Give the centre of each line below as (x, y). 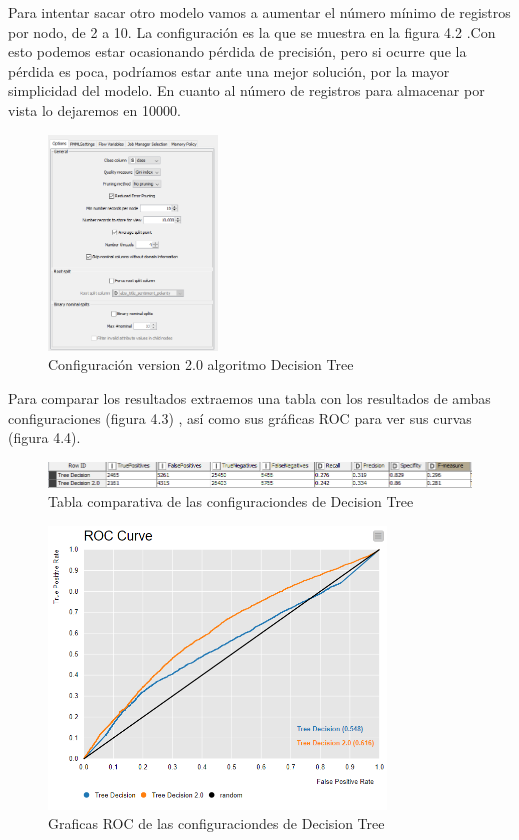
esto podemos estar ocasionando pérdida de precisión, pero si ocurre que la (237, 51)
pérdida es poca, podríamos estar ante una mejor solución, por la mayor (229, 70)
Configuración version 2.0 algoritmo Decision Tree (201, 364)
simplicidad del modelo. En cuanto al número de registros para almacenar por (246, 90)
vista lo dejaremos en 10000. (94, 109)
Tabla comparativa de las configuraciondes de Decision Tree (231, 501)
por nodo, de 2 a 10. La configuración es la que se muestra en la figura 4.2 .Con (252, 31)
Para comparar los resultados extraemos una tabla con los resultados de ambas (249, 397)
